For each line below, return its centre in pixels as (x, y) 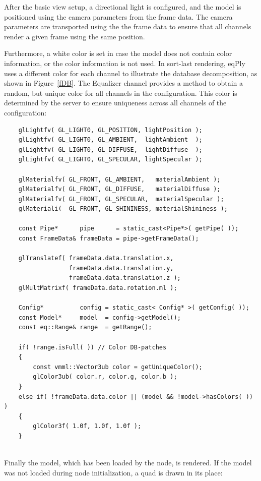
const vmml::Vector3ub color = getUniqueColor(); (118, 367)
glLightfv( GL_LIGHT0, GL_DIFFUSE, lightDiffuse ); (110, 149)
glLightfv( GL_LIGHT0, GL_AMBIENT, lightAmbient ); (110, 140)
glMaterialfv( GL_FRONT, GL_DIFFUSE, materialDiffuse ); (119, 189)
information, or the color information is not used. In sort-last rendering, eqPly (125, 63)
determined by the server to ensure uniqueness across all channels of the (115, 103)
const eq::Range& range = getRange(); (85, 327)
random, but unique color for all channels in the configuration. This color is (121, 93)
